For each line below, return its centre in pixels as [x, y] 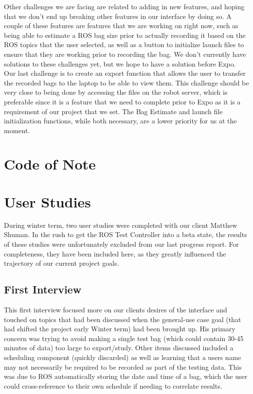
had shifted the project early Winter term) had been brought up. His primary [120, 329]
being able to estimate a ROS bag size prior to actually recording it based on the [125, 35]
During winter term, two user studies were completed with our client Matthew [121, 225]
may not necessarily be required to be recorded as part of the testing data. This [123, 367]
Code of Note [50, 163]
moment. [17, 130]
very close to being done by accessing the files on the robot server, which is [116, 92]
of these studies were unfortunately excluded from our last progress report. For [121, 244]
